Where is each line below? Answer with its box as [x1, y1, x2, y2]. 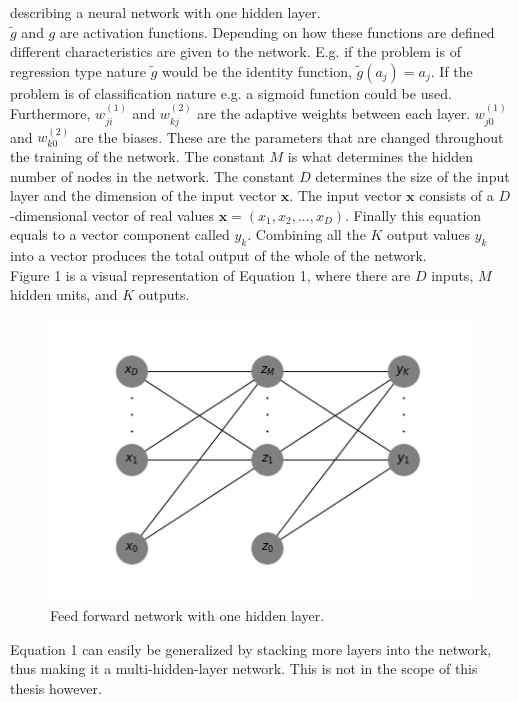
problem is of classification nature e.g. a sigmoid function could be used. [10, 82, 452, 103]
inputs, [431, 264, 474, 285]
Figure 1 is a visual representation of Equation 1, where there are [10, 264, 411, 285]
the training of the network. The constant [10, 146, 265, 167]
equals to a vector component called [10, 224, 230, 245]
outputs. [138, 284, 190, 305]
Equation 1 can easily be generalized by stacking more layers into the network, [10, 638, 492, 659]
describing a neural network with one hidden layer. [10, 2, 321, 22]
